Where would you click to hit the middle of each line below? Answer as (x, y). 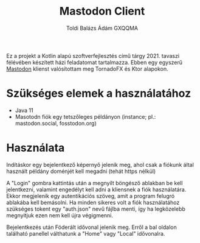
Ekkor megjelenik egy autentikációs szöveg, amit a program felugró (91, 195)
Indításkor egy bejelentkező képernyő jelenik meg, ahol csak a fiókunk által (100, 164)
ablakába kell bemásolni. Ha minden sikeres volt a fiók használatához (93, 202)
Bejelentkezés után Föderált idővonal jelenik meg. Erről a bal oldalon (92, 227)
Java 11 (24, 110)
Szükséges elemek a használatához (99, 93)
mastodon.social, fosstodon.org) (56, 123)
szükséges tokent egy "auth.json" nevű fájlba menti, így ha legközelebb (96, 209)
